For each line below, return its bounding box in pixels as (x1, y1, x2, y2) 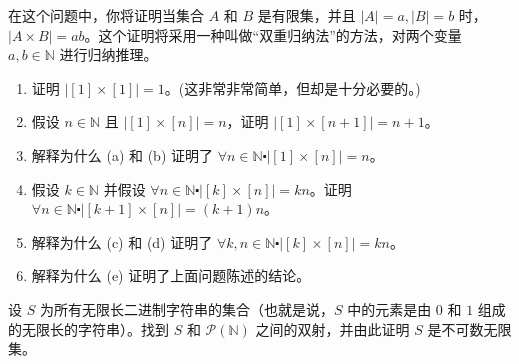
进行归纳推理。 (59, 44, 158, 65)
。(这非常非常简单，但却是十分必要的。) (164, 77, 421, 98)
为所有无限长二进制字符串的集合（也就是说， (39, 298, 334, 319)
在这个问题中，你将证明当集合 (8, 5, 204, 25)
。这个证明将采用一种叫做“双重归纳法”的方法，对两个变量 (84, 24, 462, 45)
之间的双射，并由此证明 (255, 318, 410, 339)
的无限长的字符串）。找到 (8, 318, 169, 339)
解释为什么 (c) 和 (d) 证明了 (31, 231, 213, 252)
